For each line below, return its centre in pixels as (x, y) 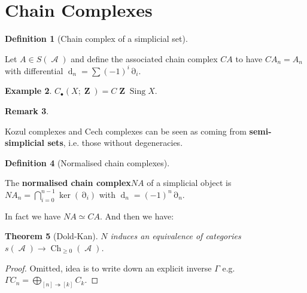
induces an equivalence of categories (176, 236)
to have (249, 58)
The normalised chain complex (68, 183)
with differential (34, 70)
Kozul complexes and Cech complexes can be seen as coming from (126, 131)
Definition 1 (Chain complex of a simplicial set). (96, 39)
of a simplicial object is (189, 183)
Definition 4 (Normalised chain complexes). (87, 162)
